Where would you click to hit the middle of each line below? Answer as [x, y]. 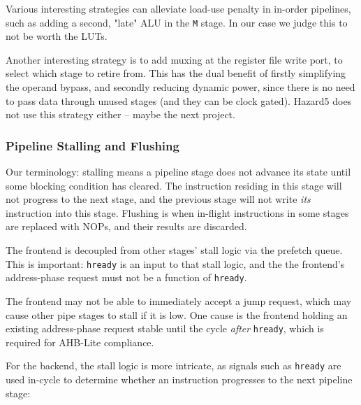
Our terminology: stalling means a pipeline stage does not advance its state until [178, 172]
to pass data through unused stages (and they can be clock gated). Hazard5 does [179, 100]
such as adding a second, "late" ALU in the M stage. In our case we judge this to [177, 22]
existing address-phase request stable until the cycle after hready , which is [165, 328]
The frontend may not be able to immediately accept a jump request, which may [179, 300]
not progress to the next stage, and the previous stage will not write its [158, 199]
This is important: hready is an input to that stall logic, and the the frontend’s [175, 263]
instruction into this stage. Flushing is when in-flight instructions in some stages [177, 212]
